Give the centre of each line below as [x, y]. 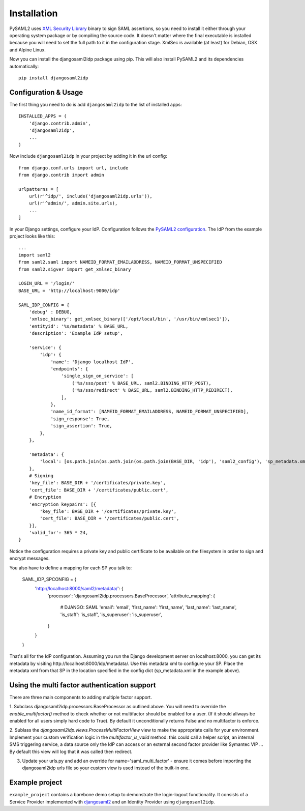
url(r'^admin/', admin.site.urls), [73, 203]
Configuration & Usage [46, 92]
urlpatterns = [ [39, 189]
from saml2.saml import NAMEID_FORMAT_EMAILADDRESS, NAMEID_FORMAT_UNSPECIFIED [120, 262]
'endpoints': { [69, 369]
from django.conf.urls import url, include [73, 168]
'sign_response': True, [80, 419]
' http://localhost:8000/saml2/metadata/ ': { [79, 589]
